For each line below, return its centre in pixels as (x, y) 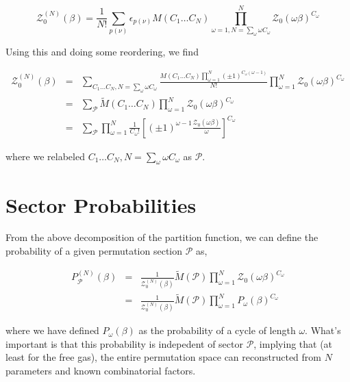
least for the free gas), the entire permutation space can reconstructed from (163, 357)
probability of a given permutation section (94, 251)
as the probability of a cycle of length (217, 330)
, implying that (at (293, 343)
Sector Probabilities (101, 204)
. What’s (323, 330)
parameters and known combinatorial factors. (101, 370)
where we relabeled (45, 156)
